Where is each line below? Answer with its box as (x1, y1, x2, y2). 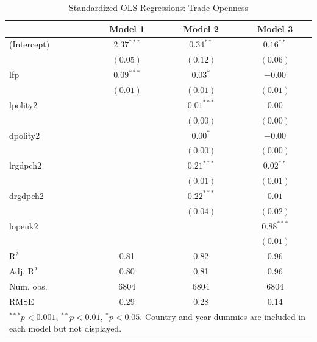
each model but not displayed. (9, 322, 122, 335)
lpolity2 (9, 98, 38, 111)
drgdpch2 (9, 189, 44, 201)
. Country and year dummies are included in (140, 310, 306, 323)
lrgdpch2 (9, 159, 41, 172)
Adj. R (9, 265, 35, 277)
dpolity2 (9, 128, 40, 141)
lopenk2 (9, 219, 38, 232)
